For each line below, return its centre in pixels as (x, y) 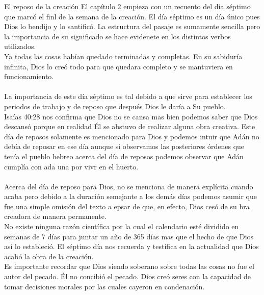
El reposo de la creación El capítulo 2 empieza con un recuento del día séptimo (127, 6)
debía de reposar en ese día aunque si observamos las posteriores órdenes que (124, 146)
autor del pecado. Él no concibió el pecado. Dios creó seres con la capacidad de (128, 276)
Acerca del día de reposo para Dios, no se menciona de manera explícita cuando (129, 186)
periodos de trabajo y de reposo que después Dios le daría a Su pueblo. (115, 106)
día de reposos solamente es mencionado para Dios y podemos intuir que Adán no (132, 136)
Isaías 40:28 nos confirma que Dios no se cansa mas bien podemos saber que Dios (131, 116)
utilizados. (20, 46)
